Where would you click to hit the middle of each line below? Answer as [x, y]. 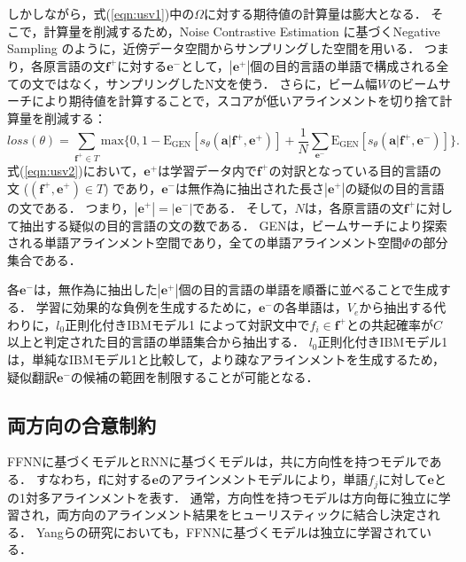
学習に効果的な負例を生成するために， [147, 307]
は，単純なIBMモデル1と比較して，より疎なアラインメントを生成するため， [226, 359]
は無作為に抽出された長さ [250, 187]
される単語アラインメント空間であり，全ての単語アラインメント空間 [205, 242]
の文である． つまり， [71, 207]
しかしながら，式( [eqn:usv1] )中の [101, 13]
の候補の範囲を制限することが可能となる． [194, 376]
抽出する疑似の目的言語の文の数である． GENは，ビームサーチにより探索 [233, 225]
